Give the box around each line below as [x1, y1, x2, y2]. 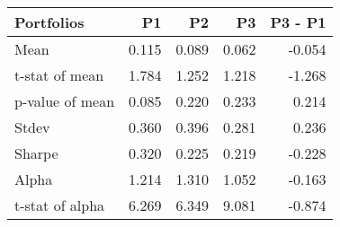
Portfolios [14, 12, 85, 32]
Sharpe [14, 143, 58, 163]
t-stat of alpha [14, 195, 105, 215]
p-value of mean [14, 91, 115, 111]
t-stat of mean [14, 65, 104, 85]
